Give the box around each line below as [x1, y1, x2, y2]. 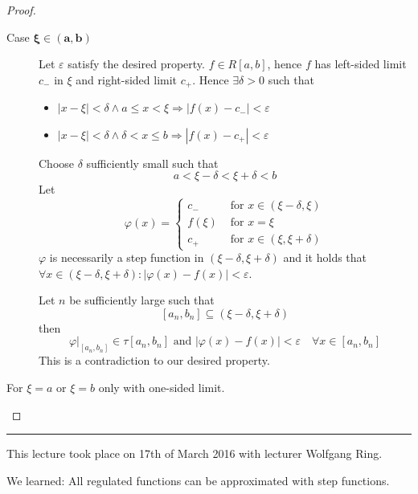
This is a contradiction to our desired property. [39, 352, 270, 369]
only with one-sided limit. [98, 378, 225, 395]
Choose [39, 154, 75, 171]
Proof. [6, 2, 36, 18]
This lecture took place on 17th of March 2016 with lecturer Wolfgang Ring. [6, 445, 383, 462]
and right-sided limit [76, 71, 178, 88]
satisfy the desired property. [68, 55, 205, 72]
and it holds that [283, 249, 367, 266]
